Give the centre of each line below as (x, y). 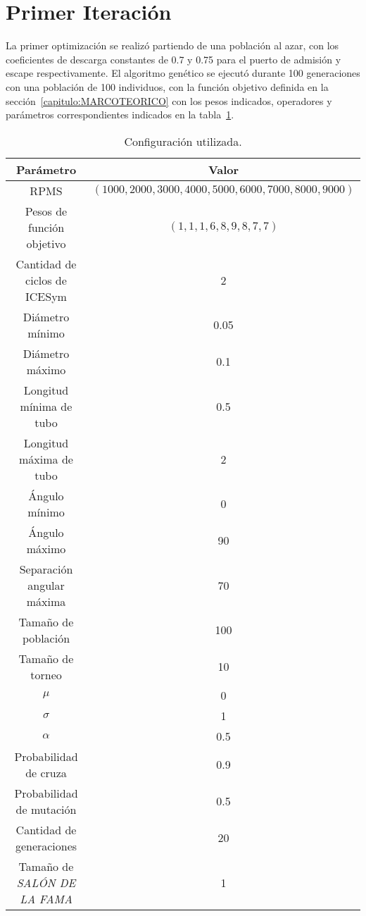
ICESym (46, 296)
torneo (46, 674)
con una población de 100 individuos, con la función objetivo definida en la (167, 86)
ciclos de (46, 280)
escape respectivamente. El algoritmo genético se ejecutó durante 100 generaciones (183, 73)
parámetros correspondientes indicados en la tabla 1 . (120, 114)
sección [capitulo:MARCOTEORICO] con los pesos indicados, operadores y (169, 100)
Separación (46, 569)
